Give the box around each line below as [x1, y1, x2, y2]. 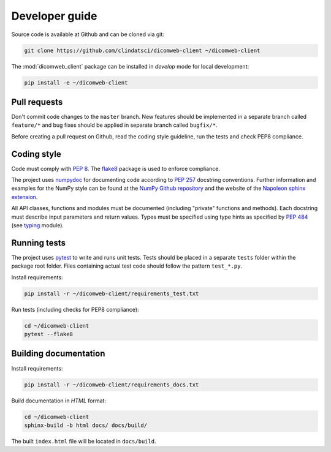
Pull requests [11, 97, 63, 107]
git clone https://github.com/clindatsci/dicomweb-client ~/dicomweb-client [24, 47, 261, 54]
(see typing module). [11, 222, 64, 229]
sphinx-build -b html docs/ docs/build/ [24, 421, 147, 429]
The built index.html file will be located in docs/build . [11, 437, 156, 445]
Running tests [11, 238, 66, 248]
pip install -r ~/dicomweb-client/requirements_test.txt [24, 290, 199, 297]
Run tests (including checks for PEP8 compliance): [11, 306, 139, 313]
